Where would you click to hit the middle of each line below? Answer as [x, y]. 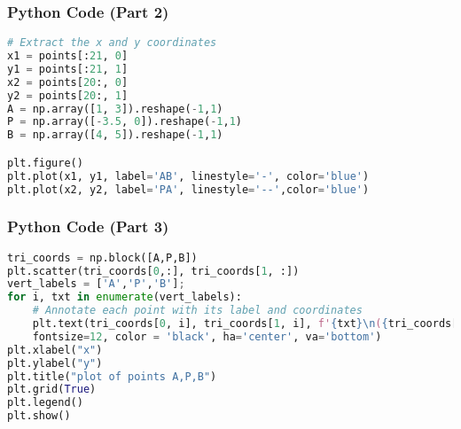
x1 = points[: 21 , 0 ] [68, 56]
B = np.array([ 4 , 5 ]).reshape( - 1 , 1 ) [115, 135]
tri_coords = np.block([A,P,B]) [102, 257]
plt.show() [39, 416]
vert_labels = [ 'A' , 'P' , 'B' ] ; [96, 284]
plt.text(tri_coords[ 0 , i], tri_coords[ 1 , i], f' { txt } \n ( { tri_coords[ [245, 324]
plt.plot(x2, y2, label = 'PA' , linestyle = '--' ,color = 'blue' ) [188, 189]
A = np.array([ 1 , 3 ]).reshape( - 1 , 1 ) [115, 109]
